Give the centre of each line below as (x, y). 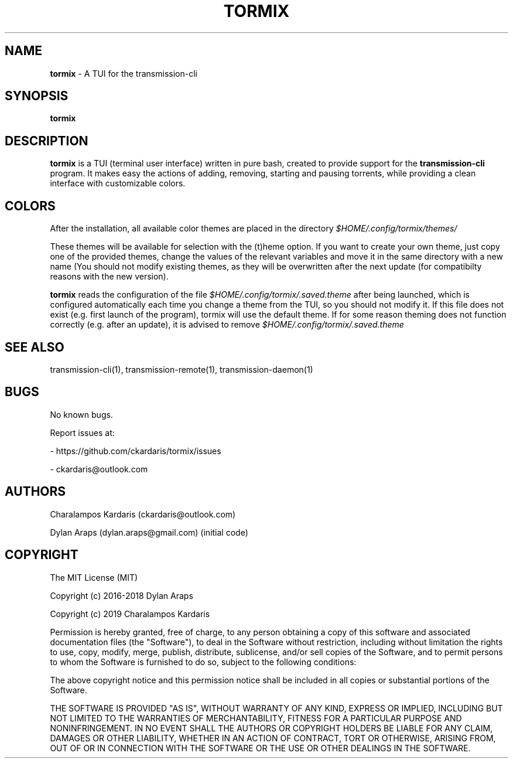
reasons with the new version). (109, 277)
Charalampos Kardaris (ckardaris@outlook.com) (143, 514)
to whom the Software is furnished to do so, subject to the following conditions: (203, 662)
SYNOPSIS (37, 96)
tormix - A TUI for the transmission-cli (124, 73)
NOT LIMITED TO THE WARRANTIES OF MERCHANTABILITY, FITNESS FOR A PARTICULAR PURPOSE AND (256, 718)
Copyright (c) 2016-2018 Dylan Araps (122, 595)
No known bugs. (81, 414)
